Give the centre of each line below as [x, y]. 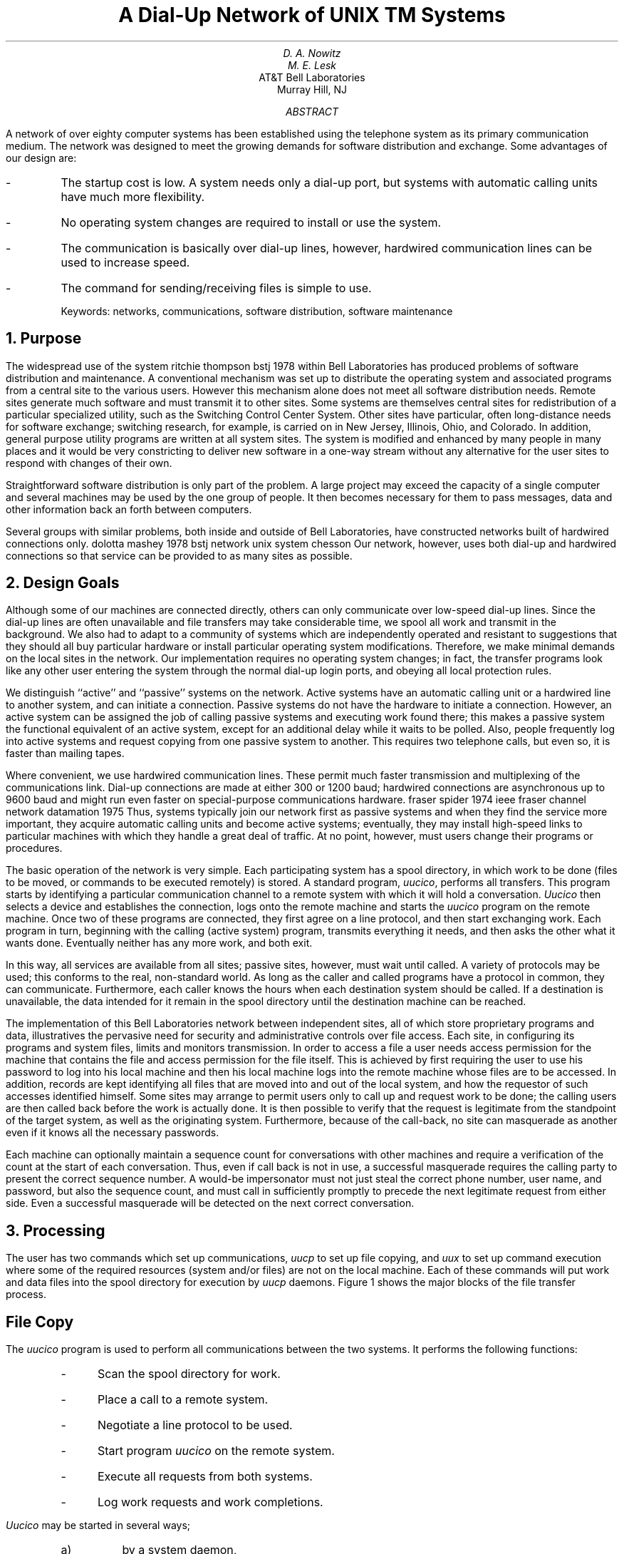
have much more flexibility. [133, 196]
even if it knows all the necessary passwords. [113, 1133]
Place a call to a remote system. [183, 1400]
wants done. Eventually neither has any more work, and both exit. [159, 943]
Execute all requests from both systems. [205, 1477]
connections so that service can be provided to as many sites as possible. [179, 555]
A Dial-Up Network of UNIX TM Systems [312, 15]
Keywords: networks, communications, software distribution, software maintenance [257, 311]
